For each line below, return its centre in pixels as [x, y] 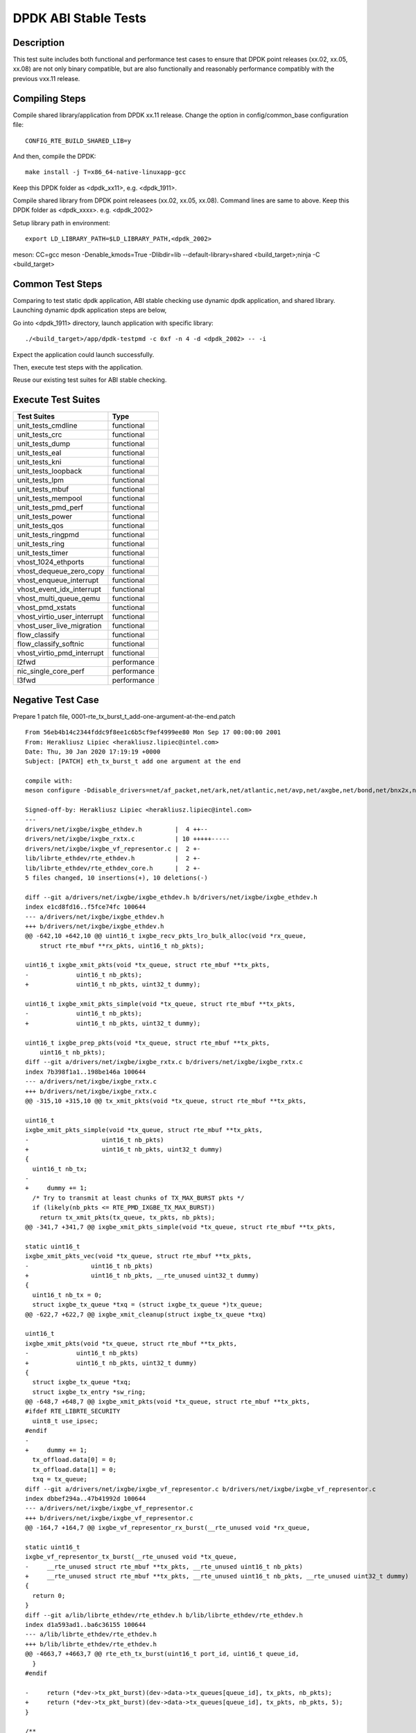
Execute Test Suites [57, 400]
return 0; [49, 1595]
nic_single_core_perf [51, 671]
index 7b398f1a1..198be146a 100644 [86, 1072]
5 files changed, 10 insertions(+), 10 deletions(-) [116, 878]
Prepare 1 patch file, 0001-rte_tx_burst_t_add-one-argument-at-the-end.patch [124, 716]
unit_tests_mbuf [43, 489]
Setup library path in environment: [61, 223]
